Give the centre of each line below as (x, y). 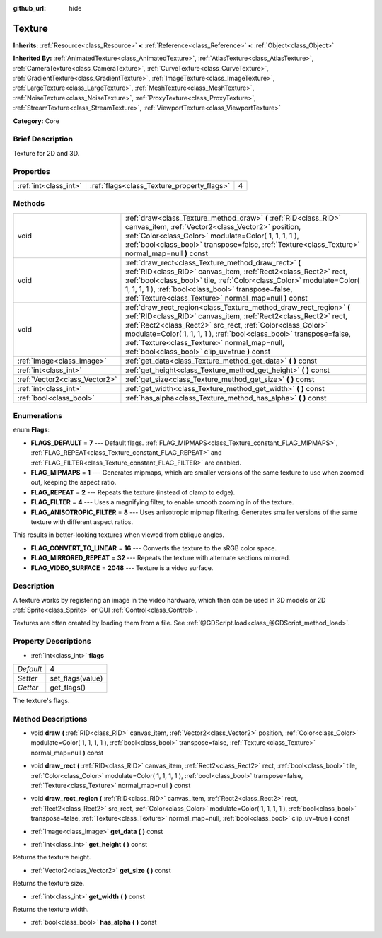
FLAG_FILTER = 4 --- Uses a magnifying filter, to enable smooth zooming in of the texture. (162, 502)
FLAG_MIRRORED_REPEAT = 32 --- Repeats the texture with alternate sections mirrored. (161, 558)
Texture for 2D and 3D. (46, 153)
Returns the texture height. (52, 857)
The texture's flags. (41, 700)
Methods (29, 204)
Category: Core (36, 121)
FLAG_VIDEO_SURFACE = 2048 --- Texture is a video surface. (122, 568)
